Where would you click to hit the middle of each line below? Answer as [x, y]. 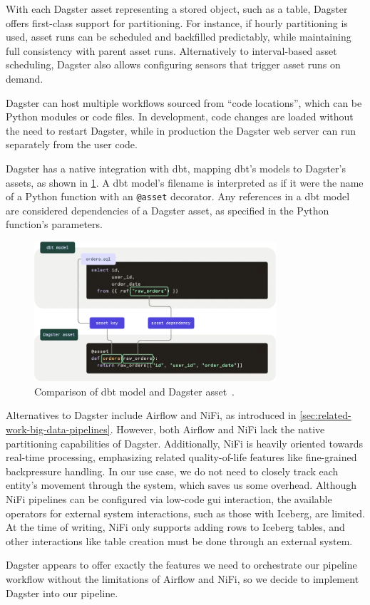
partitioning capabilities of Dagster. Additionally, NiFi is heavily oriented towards [185, 443]
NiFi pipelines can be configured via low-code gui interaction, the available [169, 499]
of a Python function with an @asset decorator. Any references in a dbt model [178, 196]
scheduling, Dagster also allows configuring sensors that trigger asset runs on [173, 64]
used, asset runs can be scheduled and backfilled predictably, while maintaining [179, 37]
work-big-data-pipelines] [58, 429]
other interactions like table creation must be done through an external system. [179, 541]
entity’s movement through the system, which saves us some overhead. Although [181, 485]
